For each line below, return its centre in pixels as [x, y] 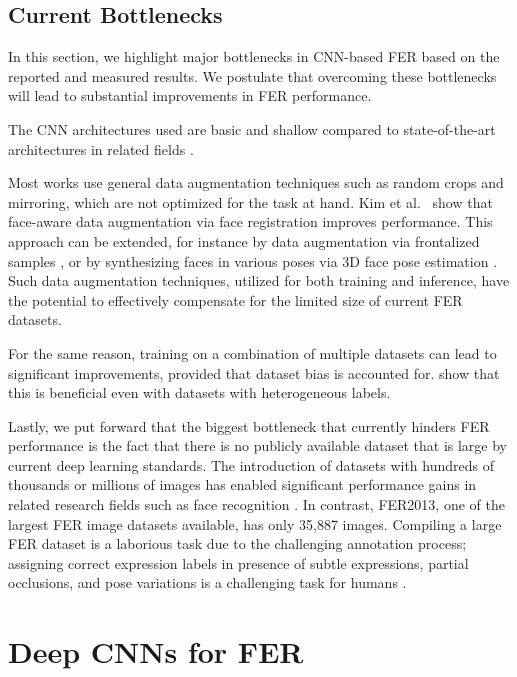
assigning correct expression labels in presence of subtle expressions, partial [238, 562]
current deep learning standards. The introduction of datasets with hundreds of [251, 464]
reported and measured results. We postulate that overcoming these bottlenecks [252, 75]
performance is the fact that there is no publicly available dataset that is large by [258, 445]
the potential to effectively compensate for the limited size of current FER [235, 299]
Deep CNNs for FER [156, 651]
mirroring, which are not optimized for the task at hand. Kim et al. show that [250, 201]
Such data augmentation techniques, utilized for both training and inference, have [259, 280]
